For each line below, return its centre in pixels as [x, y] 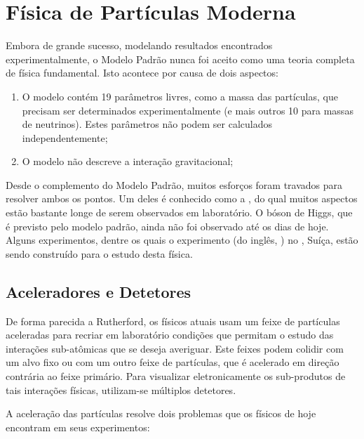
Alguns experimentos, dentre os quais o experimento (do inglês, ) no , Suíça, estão [182, 240]
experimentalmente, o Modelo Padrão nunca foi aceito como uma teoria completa [180, 59]
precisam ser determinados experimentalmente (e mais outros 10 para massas [188, 110]
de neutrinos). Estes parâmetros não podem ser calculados [147, 124]
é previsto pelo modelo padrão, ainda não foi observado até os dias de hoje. [167, 226]
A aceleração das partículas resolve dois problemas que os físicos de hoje [161, 413]
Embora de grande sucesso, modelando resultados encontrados [139, 45]
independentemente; [65, 137]
